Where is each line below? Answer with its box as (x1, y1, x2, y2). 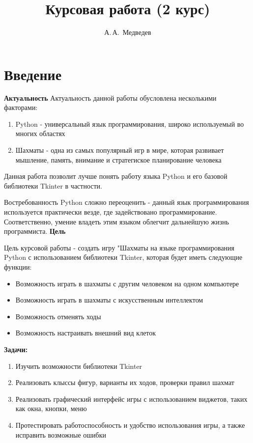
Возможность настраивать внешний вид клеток (15, 328, 156, 338)
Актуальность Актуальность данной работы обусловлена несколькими (4, 92, 217, 103)
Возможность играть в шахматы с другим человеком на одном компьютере (15, 278, 239, 288)
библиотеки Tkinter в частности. (4, 180, 102, 191)
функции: (4, 261, 32, 272)
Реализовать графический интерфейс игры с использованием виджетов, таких (15, 393, 248, 404)
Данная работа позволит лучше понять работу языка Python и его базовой (4, 171, 227, 181)
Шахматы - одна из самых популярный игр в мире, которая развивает (15, 145, 224, 155)
